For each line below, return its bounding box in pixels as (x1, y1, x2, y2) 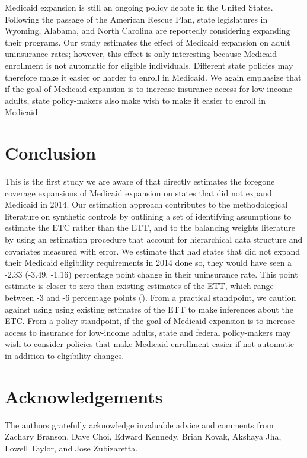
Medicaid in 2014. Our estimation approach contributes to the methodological (5, 198, 288, 211)
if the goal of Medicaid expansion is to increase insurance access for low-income (5, 82, 293, 95)
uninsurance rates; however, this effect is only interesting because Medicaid (5, 47, 277, 60)
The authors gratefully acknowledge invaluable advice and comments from (5, 418, 274, 431)
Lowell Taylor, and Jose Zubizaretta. (5, 441, 138, 454)
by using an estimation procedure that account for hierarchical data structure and (5, 233, 303, 246)
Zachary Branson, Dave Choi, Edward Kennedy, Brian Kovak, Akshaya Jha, (5, 430, 282, 443)
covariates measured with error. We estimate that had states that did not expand (5, 244, 300, 257)
